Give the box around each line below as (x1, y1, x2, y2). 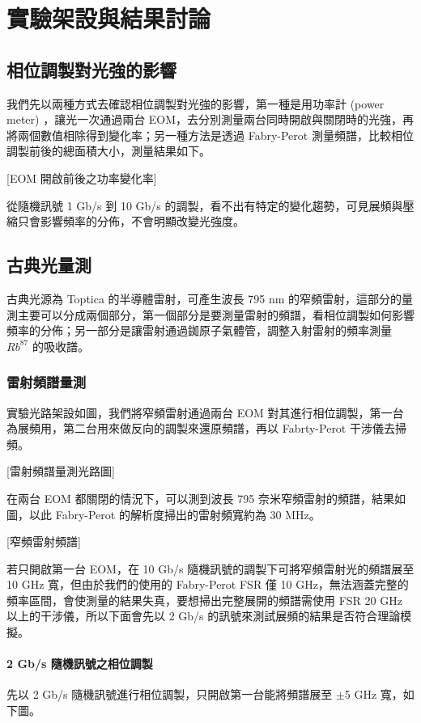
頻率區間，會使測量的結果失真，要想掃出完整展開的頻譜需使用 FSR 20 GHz (6, 591, 402, 608)
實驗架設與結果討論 (6, 2, 211, 35)
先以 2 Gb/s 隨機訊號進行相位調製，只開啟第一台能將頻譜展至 (6, 686, 333, 703)
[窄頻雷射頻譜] (6, 533, 81, 550)
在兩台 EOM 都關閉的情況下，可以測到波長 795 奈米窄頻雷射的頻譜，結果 (6, 489, 394, 506)
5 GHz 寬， (344, 686, 403, 703)
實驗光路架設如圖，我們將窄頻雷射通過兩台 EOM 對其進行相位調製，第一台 (6, 404, 404, 421)
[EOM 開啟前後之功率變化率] (6, 169, 157, 186)
